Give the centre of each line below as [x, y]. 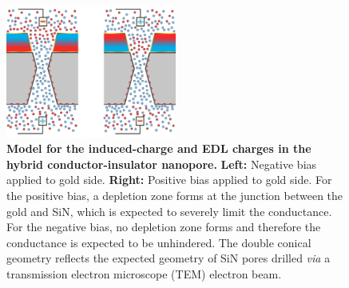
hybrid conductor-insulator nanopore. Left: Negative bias [162, 164]
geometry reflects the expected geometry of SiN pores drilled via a [169, 258]
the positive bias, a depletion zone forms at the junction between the [175, 195]
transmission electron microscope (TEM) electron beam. [144, 273]
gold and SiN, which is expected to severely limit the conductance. [169, 211]
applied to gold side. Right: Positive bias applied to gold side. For [169, 180]
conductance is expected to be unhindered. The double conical [159, 242]
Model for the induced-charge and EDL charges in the [159, 148]
